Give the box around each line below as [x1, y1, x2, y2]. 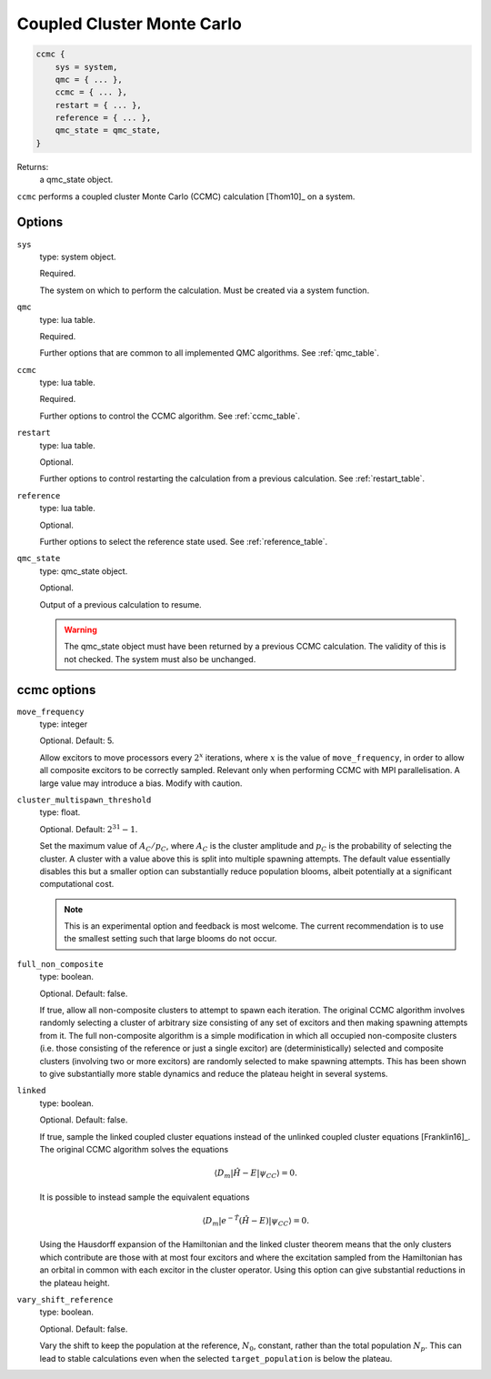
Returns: [16, 161, 49, 172]
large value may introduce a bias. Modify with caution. [39, 778, 243, 789]
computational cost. [39, 879, 115, 890]
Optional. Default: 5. [39, 735, 115, 746]
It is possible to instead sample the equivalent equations [39, 1192, 250, 1203]
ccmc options [16, 682, 96, 698]
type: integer [39, 719, 88, 730]
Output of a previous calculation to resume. [39, 599, 202, 609]
